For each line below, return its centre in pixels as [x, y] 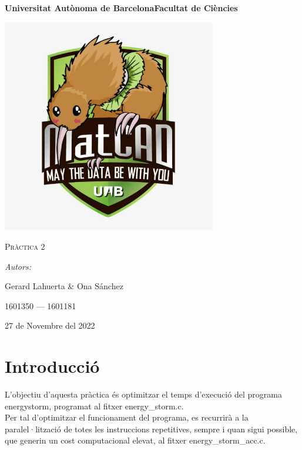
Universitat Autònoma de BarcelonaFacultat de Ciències [121, 8]
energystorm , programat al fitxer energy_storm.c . [94, 406]
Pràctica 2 [25, 246]
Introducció [52, 366]
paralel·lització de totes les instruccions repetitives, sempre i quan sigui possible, [151, 429]
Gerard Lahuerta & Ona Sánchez [64, 286]
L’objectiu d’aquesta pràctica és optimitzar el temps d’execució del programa [143, 394]
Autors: [18, 266]
